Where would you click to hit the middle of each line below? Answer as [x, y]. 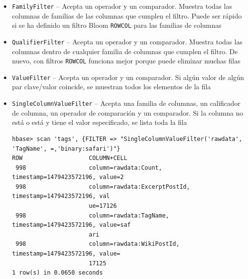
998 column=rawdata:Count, [89, 168]
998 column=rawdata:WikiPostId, [97, 244]
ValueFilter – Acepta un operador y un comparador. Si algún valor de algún [128, 77]
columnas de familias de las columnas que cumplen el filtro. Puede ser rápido [127, 15]
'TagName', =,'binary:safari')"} [66, 149]
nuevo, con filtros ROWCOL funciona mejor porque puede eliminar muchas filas [126, 61]
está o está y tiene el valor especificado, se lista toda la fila [99, 122]
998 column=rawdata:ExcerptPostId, [103, 187]
